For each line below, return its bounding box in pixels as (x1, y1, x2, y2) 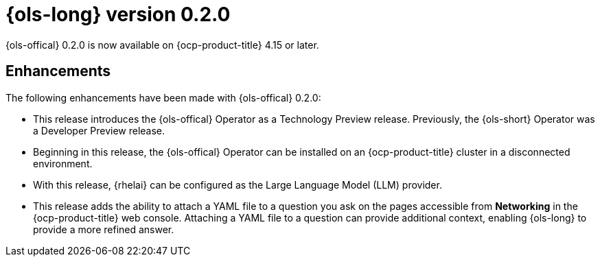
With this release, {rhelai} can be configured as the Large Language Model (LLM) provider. (33, 178, 442, 191)
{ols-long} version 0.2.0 (5, 3, 231, 26)
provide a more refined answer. (33, 223, 174, 235)
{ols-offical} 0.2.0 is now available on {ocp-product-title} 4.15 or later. (5, 38, 319, 51)
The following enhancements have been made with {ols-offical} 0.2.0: (5, 91, 321, 104)
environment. (33, 157, 93, 169)
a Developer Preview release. (33, 124, 165, 136)
